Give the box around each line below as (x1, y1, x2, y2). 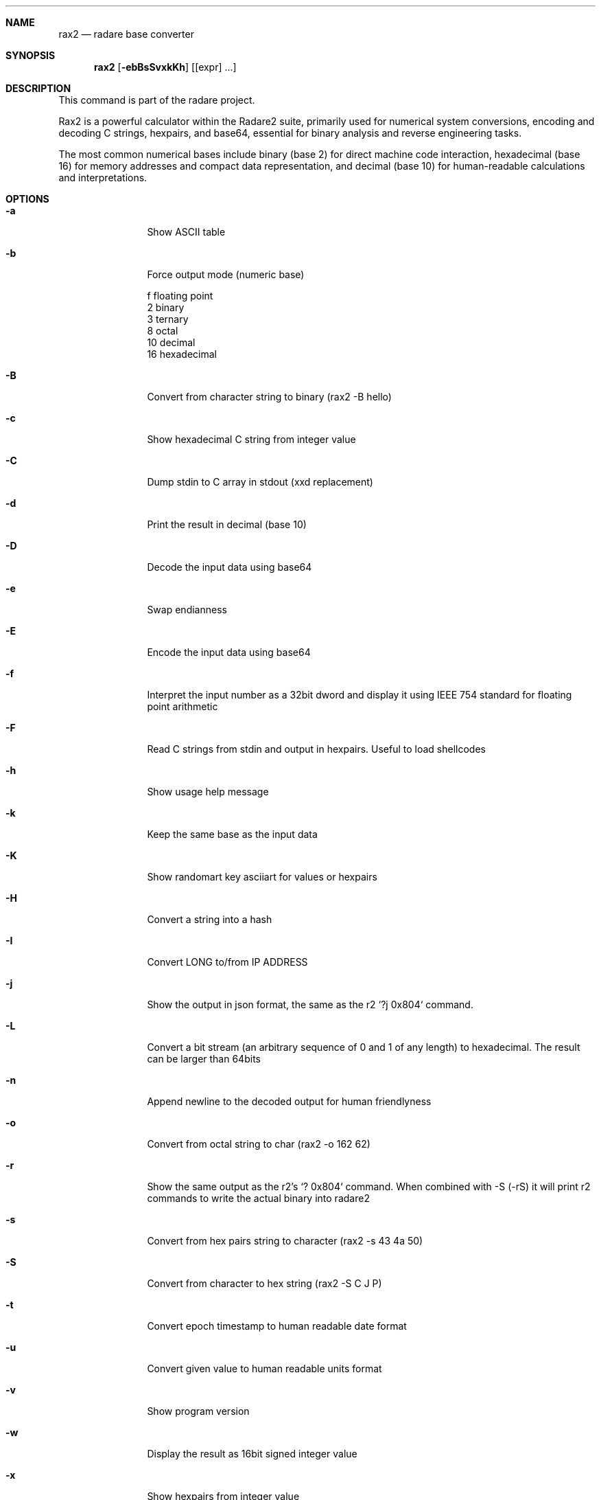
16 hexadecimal (147, 348, 217, 360)
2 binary (147, 302, 185, 313)
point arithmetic (147, 701, 218, 712)
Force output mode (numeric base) (147, 269, 305, 280)
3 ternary (147, 313, 189, 325)
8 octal (147, 325, 178, 337)
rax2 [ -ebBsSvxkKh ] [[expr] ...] (94, 61, 237, 73)
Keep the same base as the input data (147, 828, 318, 840)
